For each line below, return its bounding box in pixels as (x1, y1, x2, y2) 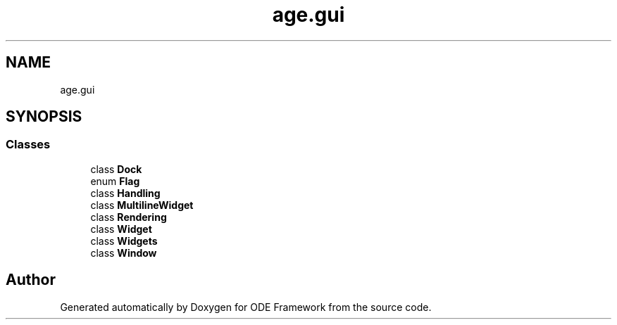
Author (6, 271, 56, 289)
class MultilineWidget (90, 198, 194, 211)
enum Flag (90, 174, 140, 187)
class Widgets (90, 234, 158, 247)
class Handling (90, 186, 161, 199)
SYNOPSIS (6, 108, 82, 126)
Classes (6, 137, 51, 152)
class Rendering (90, 210, 167, 223)
